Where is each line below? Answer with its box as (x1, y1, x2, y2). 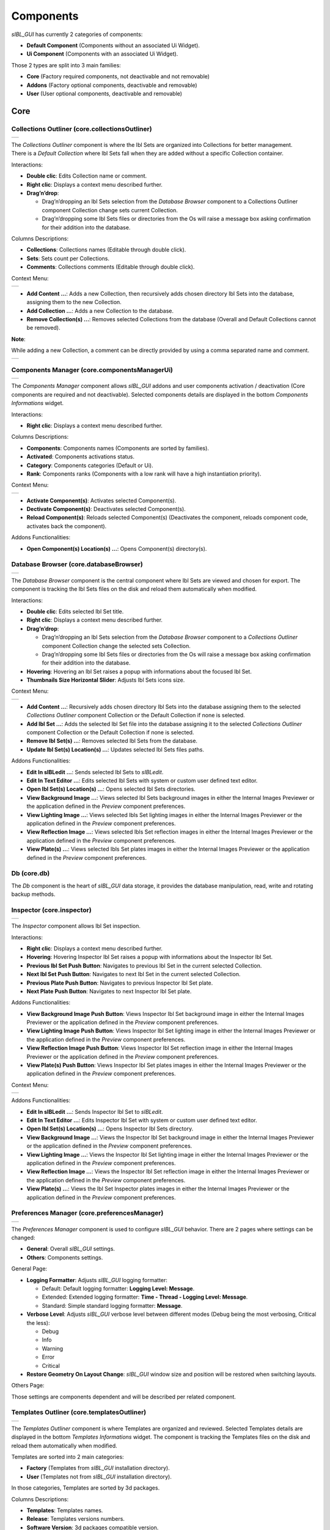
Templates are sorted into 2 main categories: (11, 1453, 125, 1460)
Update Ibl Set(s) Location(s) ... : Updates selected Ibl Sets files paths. (26, 745, 205, 753)
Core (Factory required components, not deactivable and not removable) (26, 73, 210, 80)
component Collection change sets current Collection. (42, 206, 178, 214)
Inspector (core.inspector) (11, 906, 92, 914)
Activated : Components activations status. (26, 453, 134, 460)
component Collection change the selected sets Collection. (42, 642, 191, 649)
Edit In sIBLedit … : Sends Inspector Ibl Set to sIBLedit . (26, 1108, 163, 1115)
